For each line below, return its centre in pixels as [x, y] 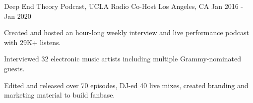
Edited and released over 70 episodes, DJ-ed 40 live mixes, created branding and [126, 85]
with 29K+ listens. [32, 42]
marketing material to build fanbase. [60, 95]
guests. [14, 68]
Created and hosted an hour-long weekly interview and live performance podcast [126, 32]
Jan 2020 [18, 16]
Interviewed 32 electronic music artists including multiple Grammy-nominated [123, 59]
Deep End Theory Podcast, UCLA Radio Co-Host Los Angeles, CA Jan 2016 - [124, 6]
